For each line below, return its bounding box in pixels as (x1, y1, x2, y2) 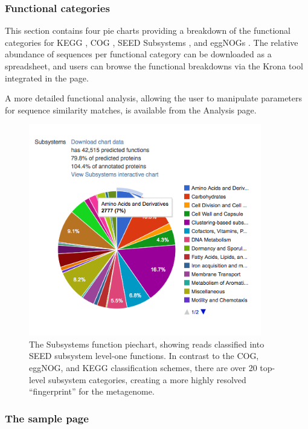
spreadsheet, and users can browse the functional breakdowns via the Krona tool (5, 60, 303, 72)
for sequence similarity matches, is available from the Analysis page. (5, 103, 257, 116)
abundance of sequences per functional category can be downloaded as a (5, 48, 272, 60)
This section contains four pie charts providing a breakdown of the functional (5, 24, 291, 37)
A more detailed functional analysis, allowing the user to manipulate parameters (5, 92, 303, 104)
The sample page (5, 410, 89, 425)
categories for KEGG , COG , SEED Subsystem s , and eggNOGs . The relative (5, 36, 298, 48)
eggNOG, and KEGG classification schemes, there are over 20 (29, 361, 257, 374)
